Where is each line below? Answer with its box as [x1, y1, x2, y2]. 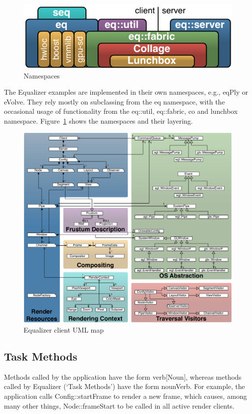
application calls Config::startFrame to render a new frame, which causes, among [4, 391, 247, 401]
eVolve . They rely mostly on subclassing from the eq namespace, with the [4, 96, 225, 106]
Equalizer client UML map [24, 325, 104, 335]
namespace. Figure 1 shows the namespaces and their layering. [4, 115, 193, 126]
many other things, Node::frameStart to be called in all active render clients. [4, 400, 234, 411]
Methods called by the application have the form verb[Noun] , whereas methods [4, 371, 242, 382]
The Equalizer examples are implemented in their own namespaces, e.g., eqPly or [4, 87, 248, 97]
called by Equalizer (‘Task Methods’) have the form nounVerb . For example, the [4, 381, 245, 391]
